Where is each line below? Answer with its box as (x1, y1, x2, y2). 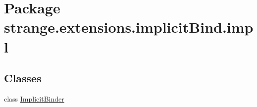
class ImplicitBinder (4, 93, 64, 104)
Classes (4, 70, 42, 86)
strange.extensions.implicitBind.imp (4, 17, 254, 37)
